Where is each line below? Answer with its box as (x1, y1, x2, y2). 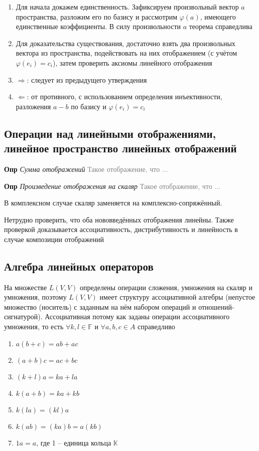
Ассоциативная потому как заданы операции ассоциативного (45, 311, 230, 322)
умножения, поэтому (4, 292, 67, 302)
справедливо (138, 321, 175, 332)
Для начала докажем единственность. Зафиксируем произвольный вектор (16, 2, 239, 12)
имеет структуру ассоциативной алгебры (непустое (99, 292, 255, 302)
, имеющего (200, 11, 236, 22)
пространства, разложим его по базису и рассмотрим (16, 11, 178, 22)
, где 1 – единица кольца (36, 437, 111, 447)
